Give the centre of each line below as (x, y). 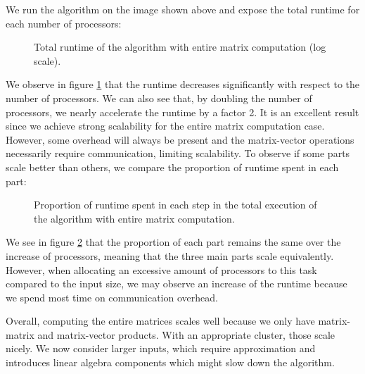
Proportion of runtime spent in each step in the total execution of (175, 205)
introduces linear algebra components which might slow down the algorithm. (170, 362)
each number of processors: (64, 23)
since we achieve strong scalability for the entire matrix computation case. (165, 126)
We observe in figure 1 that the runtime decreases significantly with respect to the (182, 84)
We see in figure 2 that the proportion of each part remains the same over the (173, 242)
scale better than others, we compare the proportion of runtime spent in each (172, 167)
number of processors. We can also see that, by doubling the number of (159, 98)
